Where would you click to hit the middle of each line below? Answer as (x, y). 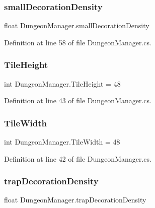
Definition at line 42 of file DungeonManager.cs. (78, 158)
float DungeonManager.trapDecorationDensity (75, 200)
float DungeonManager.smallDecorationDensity (77, 25)
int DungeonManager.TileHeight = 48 (62, 83)
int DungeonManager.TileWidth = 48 (62, 142)
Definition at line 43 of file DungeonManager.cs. (78, 100)
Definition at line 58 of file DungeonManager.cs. (78, 42)
